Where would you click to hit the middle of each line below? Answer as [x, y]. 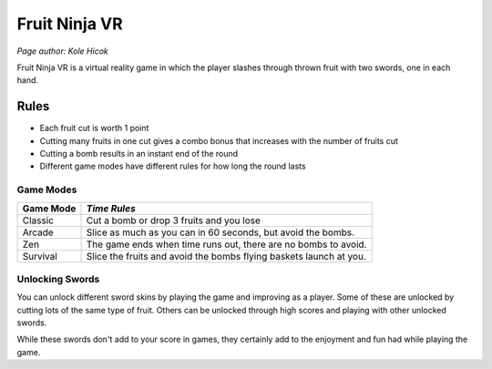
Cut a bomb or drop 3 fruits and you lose [174, 220]
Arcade [38, 232]
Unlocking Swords [58, 279]
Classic [38, 220]
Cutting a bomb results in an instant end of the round [139, 154]
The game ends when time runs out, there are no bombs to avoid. [226, 244]
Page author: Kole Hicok [62, 51]
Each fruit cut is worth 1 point [94, 128]
